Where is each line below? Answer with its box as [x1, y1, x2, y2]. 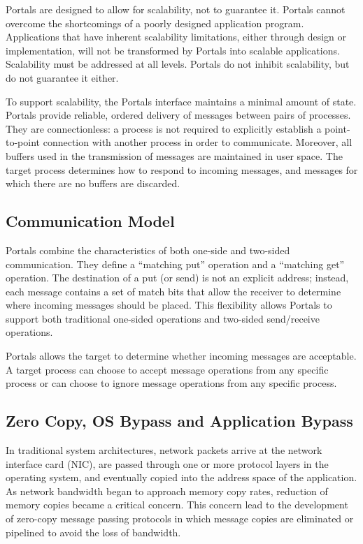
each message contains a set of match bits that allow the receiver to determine [6, 284, 341, 298]
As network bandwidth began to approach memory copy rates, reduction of [6, 483, 328, 498]
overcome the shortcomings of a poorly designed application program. [6, 15, 304, 30]
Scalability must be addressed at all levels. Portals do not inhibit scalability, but [6, 57, 350, 71]
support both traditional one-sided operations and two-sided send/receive [6, 311, 320, 325]
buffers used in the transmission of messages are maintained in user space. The [6, 148, 343, 163]
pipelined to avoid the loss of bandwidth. [6, 524, 181, 539]
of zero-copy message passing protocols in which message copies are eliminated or [6, 511, 354, 526]
